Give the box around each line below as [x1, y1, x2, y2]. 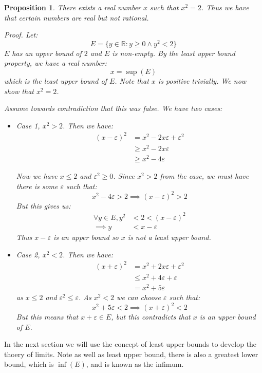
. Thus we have [201, 2, 249, 12]
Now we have [16, 171, 58, 181]
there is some [16, 180, 58, 191]
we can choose [117, 291, 161, 302]
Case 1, [16, 120, 40, 130]
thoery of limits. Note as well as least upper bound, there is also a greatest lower [4, 348, 258, 359]
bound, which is [4, 359, 54, 369]
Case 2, [16, 249, 40, 259]
